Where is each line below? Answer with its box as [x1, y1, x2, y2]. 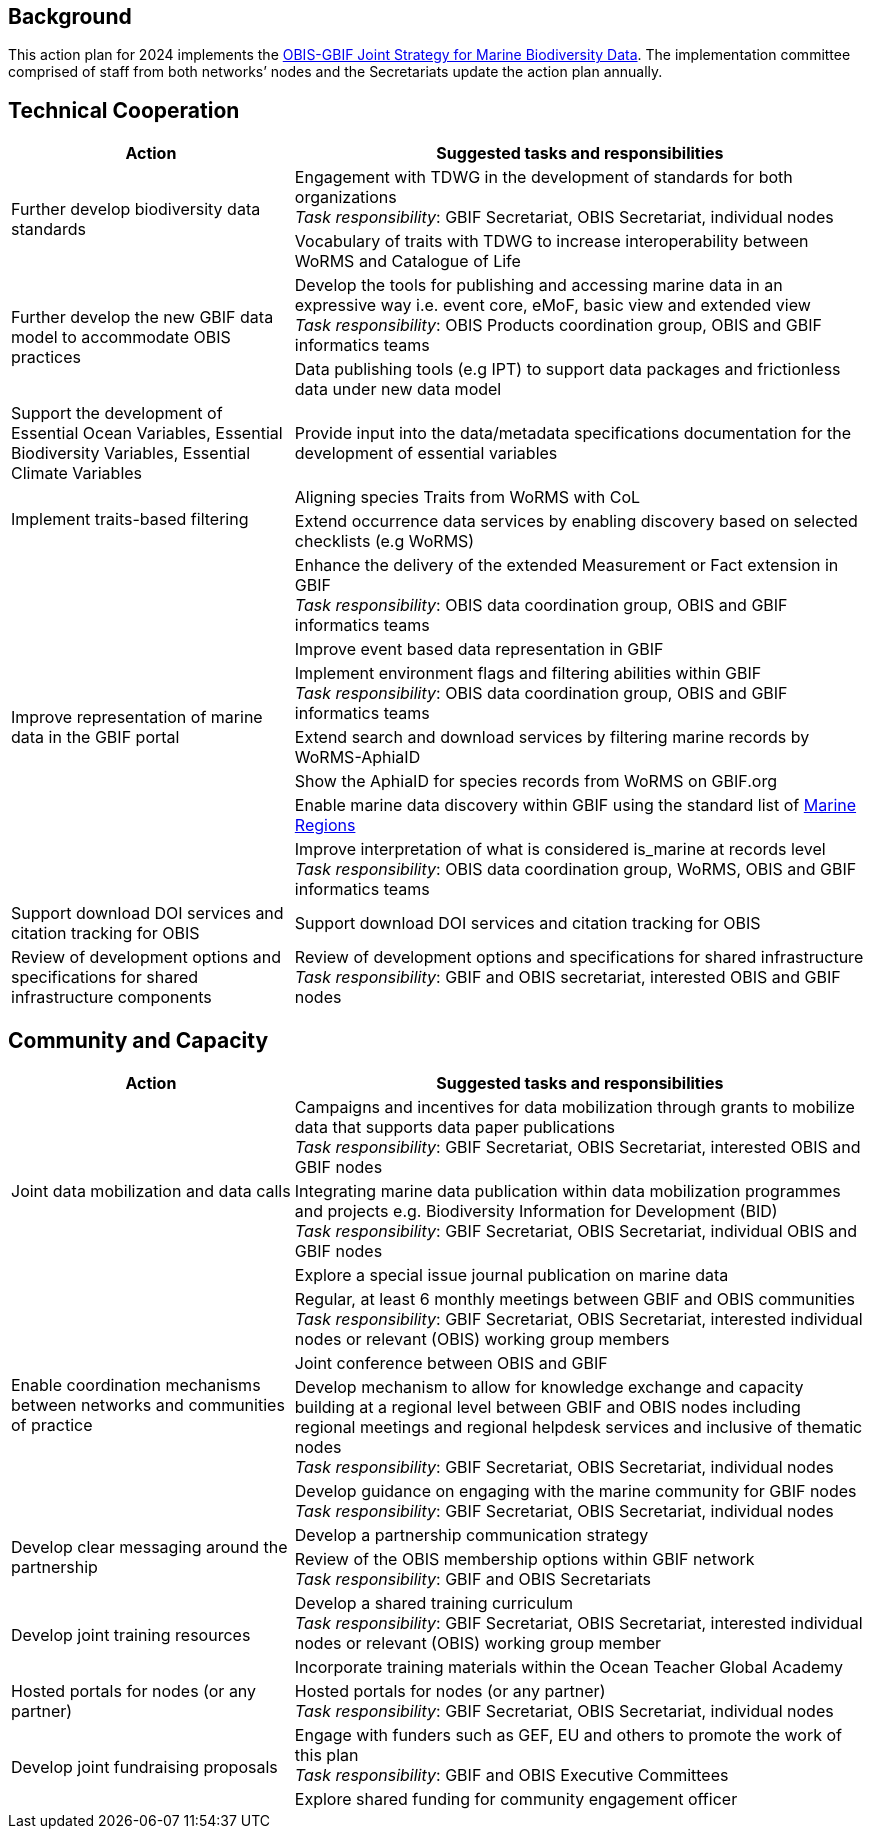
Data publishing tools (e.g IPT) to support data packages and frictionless [294, 359, 841, 380]
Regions [294, 815, 356, 836]
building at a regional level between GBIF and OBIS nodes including [294, 1397, 801, 1418]
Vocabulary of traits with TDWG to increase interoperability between [294, 231, 809, 252]
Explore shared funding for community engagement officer [294, 1789, 738, 1810]
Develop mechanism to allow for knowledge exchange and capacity [294, 1377, 804, 1398]
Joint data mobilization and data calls [11, 1181, 291, 1202]
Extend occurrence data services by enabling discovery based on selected [294, 511, 858, 532]
